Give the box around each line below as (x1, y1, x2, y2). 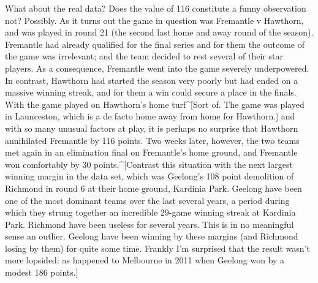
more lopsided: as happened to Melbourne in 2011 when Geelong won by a (5, 254, 285, 266)
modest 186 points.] (5, 266, 78, 279)
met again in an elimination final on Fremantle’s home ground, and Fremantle (5, 146, 298, 159)
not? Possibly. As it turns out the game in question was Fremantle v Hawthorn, (5, 13, 304, 26)
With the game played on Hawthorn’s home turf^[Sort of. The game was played (5, 97, 305, 110)
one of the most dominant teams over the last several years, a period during (5, 194, 290, 206)
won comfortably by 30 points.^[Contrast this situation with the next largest (5, 157, 293, 170)
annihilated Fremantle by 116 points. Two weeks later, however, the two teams (5, 134, 300, 146)
